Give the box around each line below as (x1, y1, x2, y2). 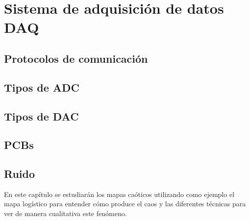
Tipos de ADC (4, 79, 79, 95)
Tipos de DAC (4, 108, 79, 123)
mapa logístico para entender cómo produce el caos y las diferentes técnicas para (4, 198, 246, 209)
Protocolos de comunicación (4, 50, 148, 66)
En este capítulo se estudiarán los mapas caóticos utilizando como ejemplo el (4, 189, 235, 199)
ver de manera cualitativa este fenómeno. (4, 208, 127, 219)
